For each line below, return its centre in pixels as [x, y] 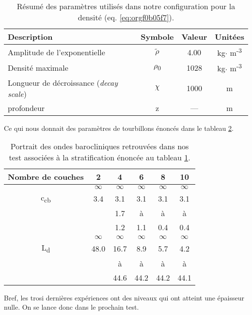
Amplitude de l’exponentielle [56, 52]
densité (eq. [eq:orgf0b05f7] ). [126, 17]
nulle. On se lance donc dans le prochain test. [71, 307]
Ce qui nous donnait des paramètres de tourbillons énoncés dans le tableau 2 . [119, 128]
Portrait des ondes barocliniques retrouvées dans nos [100, 146]
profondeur [26, 108]
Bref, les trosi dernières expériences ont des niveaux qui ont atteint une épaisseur [124, 297]
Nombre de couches [46, 177]
